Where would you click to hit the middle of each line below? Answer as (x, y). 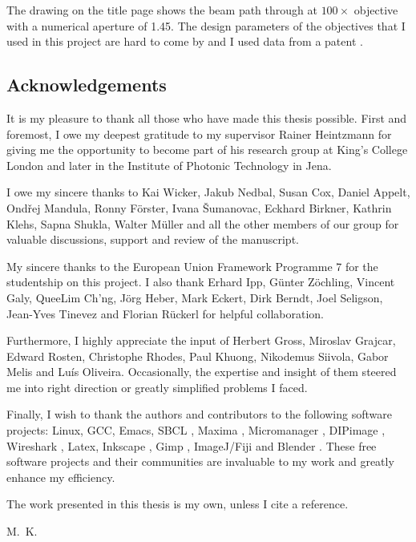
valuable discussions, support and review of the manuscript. (153, 239)
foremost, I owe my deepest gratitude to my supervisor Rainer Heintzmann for (199, 133)
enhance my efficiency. (61, 477)
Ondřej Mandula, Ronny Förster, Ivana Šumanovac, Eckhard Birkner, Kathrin (199, 207)
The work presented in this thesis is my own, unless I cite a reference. (178, 504)
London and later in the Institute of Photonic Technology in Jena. (169, 165)
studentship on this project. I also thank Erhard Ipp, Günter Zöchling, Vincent (201, 282)
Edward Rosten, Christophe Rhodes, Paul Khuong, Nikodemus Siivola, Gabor (198, 356)
